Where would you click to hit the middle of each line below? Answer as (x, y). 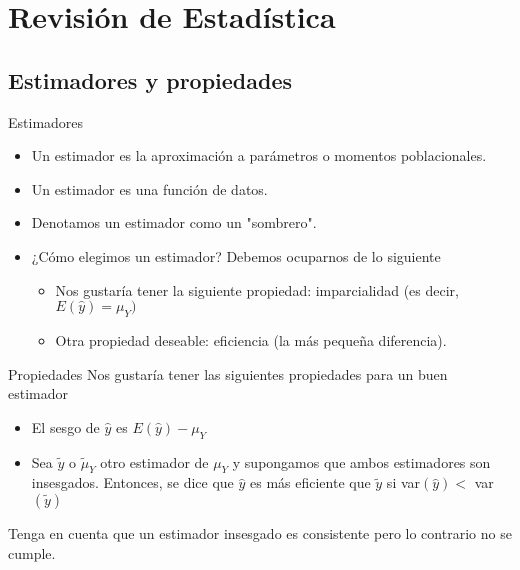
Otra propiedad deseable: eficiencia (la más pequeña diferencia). (251, 339)
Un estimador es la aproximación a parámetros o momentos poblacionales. (259, 155)
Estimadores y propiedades (150, 79)
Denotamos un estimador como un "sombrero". (174, 222)
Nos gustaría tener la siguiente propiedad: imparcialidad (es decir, (257, 289)
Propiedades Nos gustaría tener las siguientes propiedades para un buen (228, 373)
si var (403, 482)
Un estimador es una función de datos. (149, 188)
